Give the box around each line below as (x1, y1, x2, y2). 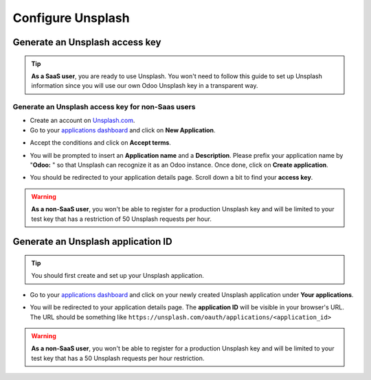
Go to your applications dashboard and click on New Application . (30, 126, 216, 134)
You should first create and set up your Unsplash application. (31, 272, 204, 280)
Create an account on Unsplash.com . (30, 117, 135, 125)
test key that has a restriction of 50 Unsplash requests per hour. (31, 215, 212, 223)
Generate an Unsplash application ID (12, 236, 172, 248)
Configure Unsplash (12, 10, 130, 25)
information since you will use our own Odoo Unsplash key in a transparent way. (31, 82, 258, 90)
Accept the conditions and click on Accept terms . (30, 139, 172, 147)
